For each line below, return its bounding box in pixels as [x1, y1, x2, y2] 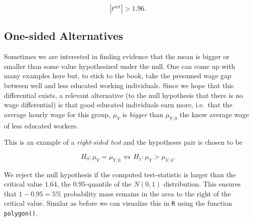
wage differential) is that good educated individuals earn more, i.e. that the [4, 99, 232, 110]
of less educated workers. [4, 120, 79, 130]
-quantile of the [85, 179, 132, 189]
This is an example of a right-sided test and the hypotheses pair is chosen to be [4, 137, 243, 147]
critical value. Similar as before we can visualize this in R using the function [4, 198, 232, 208]
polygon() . [4, 207, 38, 218]
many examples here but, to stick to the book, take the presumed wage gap [4, 70, 231, 81]
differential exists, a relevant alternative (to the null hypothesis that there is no [4, 90, 243, 100]
